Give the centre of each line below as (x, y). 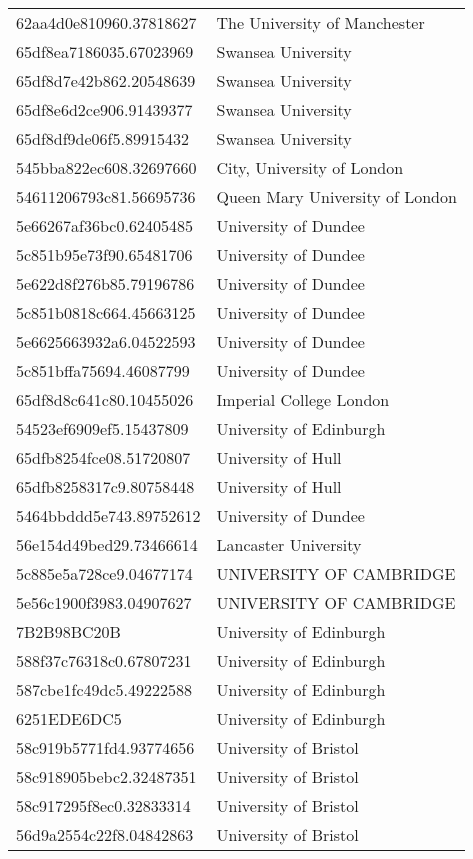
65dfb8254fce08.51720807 (103, 457)
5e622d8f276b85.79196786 (105, 283)
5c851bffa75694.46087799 (103, 370)
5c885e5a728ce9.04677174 (104, 573)
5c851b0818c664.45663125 (106, 312)
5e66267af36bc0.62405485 (104, 225)
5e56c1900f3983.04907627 (104, 602)
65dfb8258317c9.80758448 (105, 486)
